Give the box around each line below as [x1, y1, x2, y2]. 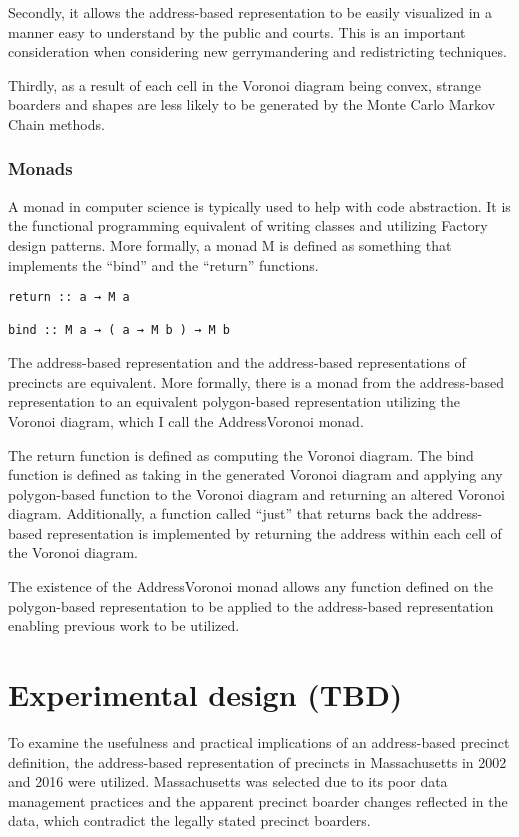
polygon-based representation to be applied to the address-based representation [8, 595, 494, 616]
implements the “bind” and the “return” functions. [8, 254, 319, 275]
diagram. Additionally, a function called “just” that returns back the [8, 503, 428, 524]
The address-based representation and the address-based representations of [8, 352, 466, 373]
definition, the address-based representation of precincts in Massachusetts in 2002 [8, 751, 507, 772]
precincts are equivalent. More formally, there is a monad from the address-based [8, 371, 505, 392]
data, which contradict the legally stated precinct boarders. [8, 810, 371, 831]
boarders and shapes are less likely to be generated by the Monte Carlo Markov [8, 94, 496, 115]
